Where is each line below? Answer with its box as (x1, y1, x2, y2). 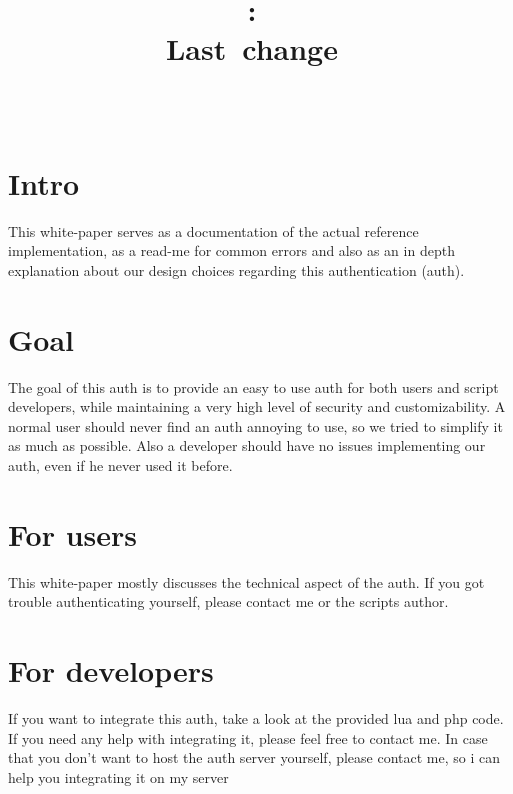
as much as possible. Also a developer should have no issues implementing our (8, 435, 486, 456)
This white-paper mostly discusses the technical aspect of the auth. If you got (8, 571, 485, 592)
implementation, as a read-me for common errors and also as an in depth (8, 240, 455, 261)
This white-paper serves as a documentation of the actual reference (8, 220, 419, 241)
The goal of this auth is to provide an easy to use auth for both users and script (8, 376, 499, 397)
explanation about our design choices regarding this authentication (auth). (8, 259, 465, 280)
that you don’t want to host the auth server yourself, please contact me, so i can (8, 747, 501, 768)
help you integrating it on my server (8, 766, 229, 787)
